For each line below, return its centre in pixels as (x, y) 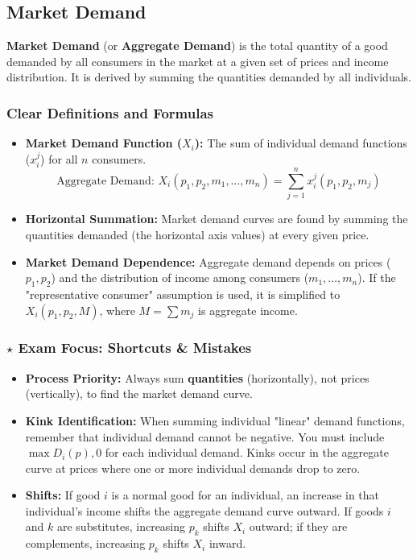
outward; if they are (298, 526)
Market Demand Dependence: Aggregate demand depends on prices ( (208, 261)
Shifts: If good (63, 495)
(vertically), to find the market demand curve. (139, 393)
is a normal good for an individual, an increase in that (245, 495)
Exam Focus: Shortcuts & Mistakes (135, 348)
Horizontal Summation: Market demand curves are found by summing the (217, 219)
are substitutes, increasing (121, 526)
